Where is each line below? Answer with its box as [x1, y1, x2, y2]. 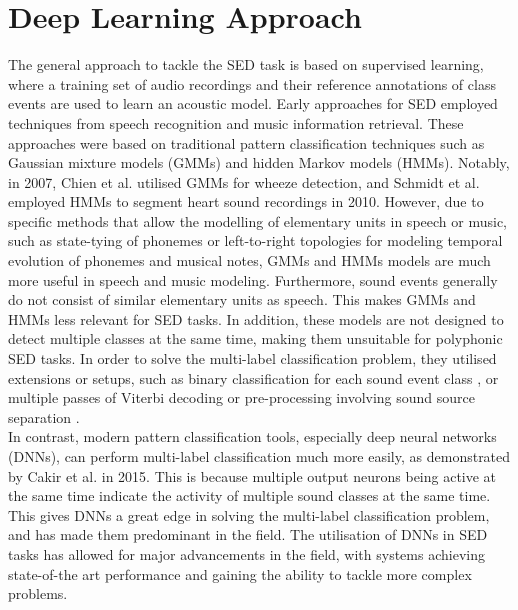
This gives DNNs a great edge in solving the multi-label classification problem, [8, 504, 490, 525]
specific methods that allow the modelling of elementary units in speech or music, [8, 210, 507, 231]
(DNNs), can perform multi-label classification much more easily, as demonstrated [8, 446, 511, 466]
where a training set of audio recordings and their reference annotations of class [8, 73, 496, 94]
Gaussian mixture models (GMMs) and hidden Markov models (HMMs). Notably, [8, 152, 510, 173]
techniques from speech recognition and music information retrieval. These [8, 112, 464, 133]
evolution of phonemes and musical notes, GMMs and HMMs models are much [8, 250, 491, 271]
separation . [8, 406, 80, 427]
